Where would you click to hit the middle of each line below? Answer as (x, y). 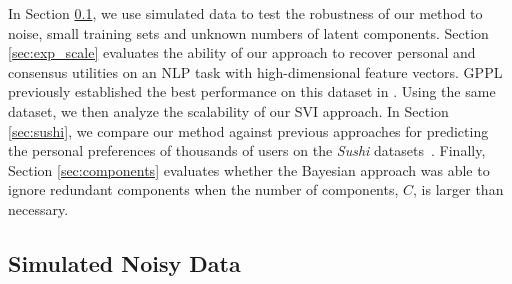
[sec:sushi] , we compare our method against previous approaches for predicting (248, 130)
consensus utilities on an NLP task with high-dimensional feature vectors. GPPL (255, 71)
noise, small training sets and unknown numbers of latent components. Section (248, 32)
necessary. (38, 208)
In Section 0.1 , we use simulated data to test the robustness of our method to (245, 13)
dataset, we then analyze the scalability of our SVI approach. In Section (228, 110)
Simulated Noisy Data (124, 262)
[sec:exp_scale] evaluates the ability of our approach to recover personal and (242, 52)
